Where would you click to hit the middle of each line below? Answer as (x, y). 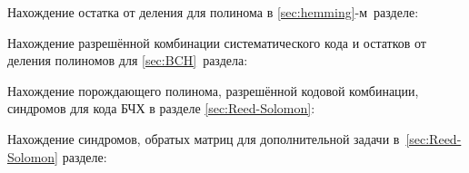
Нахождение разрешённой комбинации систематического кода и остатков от (217, 42)
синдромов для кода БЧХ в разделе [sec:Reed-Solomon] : (161, 108)
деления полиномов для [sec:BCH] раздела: (128, 60)
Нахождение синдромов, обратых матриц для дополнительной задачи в (204, 138)
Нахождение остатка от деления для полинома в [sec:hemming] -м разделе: (213, 12)
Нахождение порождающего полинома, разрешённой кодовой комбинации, (213, 90)
